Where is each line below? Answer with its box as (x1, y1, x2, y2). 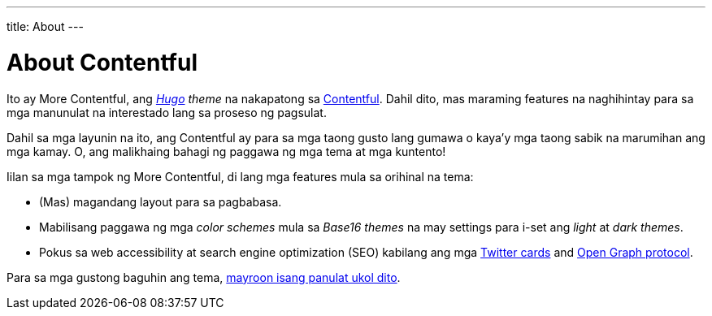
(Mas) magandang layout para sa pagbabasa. (39, 194, 282, 209)
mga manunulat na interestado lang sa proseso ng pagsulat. (7, 105, 327, 119)
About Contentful (7, 48, 198, 76)
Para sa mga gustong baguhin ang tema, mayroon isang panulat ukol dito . (7, 270, 401, 284)
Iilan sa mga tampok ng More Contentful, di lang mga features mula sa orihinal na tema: (7, 169, 474, 184)
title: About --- (7, 19, 84, 33)
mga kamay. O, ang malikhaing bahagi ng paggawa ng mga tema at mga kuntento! (7, 144, 446, 158)
